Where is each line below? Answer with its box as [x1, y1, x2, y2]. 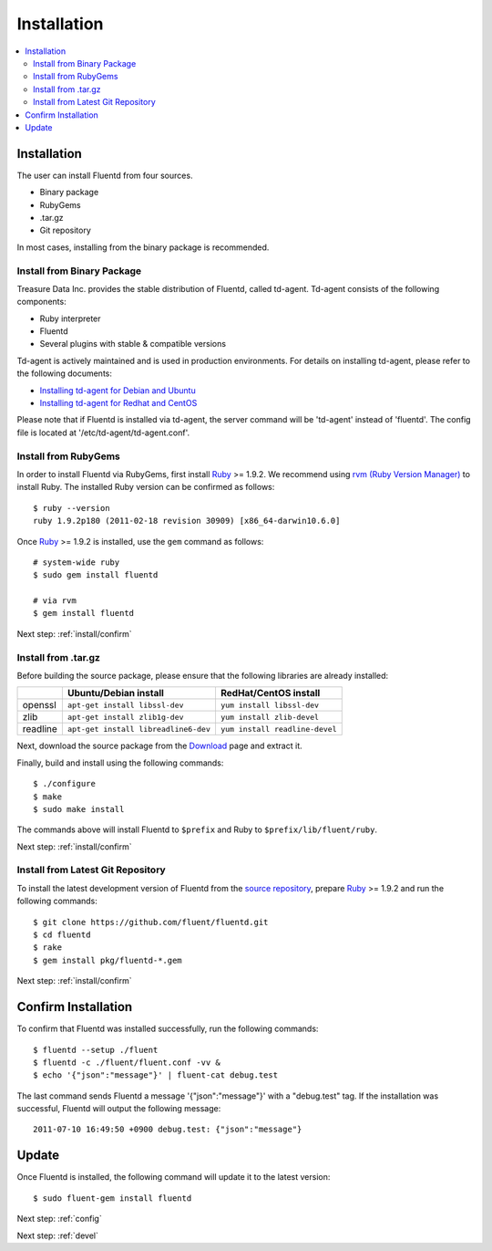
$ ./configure [33, 778, 96, 789]
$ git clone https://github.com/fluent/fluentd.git [33, 917, 269, 927]
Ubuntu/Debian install [67, 687, 164, 700]
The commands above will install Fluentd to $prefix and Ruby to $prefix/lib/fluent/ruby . [16, 824, 378, 835]
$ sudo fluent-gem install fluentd [33, 1193, 192, 1204]
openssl [22, 699, 56, 712]
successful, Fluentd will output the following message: [16, 1103, 221, 1114]
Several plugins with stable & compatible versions [39, 339, 227, 349]
